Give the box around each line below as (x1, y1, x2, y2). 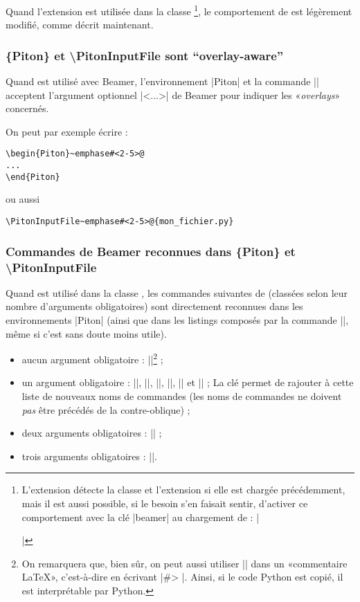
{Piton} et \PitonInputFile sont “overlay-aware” (6, 46, 284, 64)
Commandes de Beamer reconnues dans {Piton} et (6, 242, 296, 259)
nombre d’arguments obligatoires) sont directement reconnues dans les (6, 299, 303, 313)
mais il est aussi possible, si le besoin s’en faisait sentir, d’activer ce (21, 495, 308, 510)
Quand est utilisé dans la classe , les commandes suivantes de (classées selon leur (6, 285, 348, 300)
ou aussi (6, 192, 40, 206)
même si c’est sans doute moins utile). (6, 326, 167, 340)
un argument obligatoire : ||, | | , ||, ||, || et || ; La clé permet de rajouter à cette (21, 375, 354, 390)
